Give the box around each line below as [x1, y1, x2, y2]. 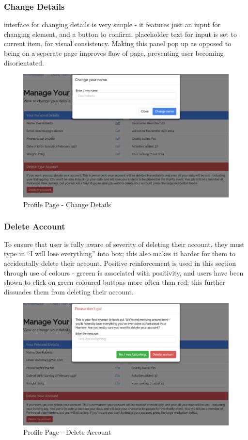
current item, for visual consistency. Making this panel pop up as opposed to [4, 38, 232, 49]
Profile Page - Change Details [23, 199, 111, 210]
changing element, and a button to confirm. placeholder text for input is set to [4, 29, 237, 39]
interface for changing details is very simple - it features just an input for [4, 19, 221, 30]
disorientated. [4, 57, 44, 67]
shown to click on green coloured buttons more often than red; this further [4, 277, 225, 287]
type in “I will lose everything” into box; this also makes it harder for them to [4, 248, 236, 259]
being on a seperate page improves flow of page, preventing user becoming [4, 48, 224, 58]
